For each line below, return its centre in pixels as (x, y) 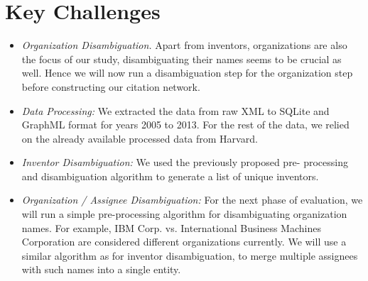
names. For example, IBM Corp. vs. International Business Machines (171, 227)
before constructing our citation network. (111, 86)
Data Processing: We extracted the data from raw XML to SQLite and (175, 110)
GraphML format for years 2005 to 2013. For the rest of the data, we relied (185, 125)
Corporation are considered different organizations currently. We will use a (184, 242)
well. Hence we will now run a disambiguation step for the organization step (187, 73)
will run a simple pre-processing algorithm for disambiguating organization (184, 214)
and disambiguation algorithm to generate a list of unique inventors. (170, 176)
